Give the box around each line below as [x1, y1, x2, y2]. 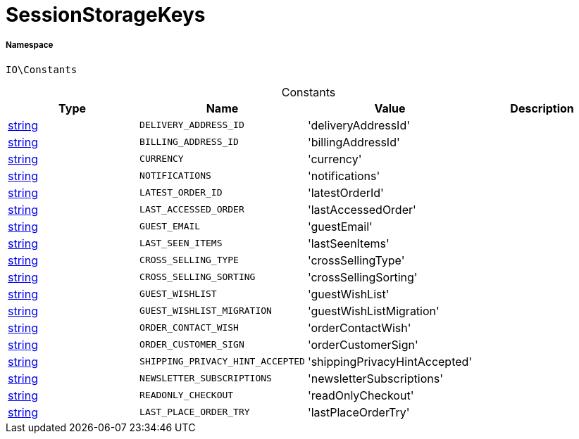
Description [510, 101, 574, 115]
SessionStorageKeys [6, 3, 206, 27]
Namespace [6, 40, 54, 51]
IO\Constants [6, 63, 77, 75]
